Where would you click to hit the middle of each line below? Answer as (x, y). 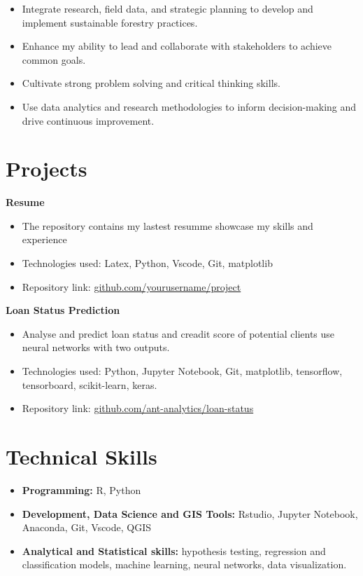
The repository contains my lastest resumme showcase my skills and (168, 225)
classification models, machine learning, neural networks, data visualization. (184, 564)
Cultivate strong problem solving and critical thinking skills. (151, 83)
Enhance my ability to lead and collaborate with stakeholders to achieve (177, 46)
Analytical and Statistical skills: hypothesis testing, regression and (174, 550)
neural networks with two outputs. (96, 347)
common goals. (54, 59)
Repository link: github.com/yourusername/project (131, 286)
